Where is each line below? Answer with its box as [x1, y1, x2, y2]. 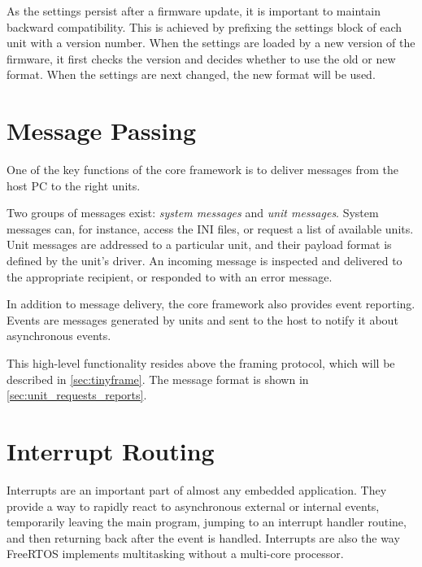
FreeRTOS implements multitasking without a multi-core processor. [7, 545, 344, 562]
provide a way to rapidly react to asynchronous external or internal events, [7, 497, 380, 514]
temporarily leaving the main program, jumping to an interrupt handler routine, [7, 513, 407, 530]
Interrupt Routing [7, 434, 215, 467]
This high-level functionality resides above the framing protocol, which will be [7, 355, 395, 372]
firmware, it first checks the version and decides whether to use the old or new [7, 50, 396, 67]
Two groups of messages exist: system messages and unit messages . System [7, 204, 379, 221]
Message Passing [7, 114, 197, 147]
